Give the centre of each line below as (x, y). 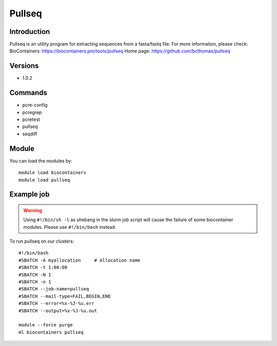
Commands (28, 93)
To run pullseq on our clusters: (42, 241)
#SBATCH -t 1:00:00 (43, 268)
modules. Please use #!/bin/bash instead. (70, 227)
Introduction (30, 32)
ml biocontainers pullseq (51, 332)
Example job (29, 195)
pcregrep (32, 112)
